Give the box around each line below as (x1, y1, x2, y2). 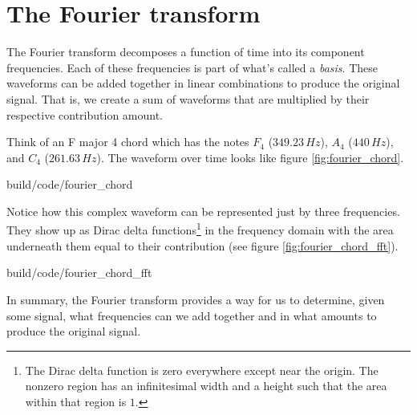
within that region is (25, 393, 127, 409)
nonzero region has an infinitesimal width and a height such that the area (25, 377, 387, 394)
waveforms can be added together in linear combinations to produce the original (6, 75, 400, 92)
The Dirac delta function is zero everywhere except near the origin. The (25, 361, 379, 378)
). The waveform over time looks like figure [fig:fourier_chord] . (96, 149, 404, 165)
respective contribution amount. (6, 106, 164, 123)
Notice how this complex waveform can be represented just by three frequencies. (6, 202, 400, 219)
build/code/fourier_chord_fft (6, 264, 152, 281)
